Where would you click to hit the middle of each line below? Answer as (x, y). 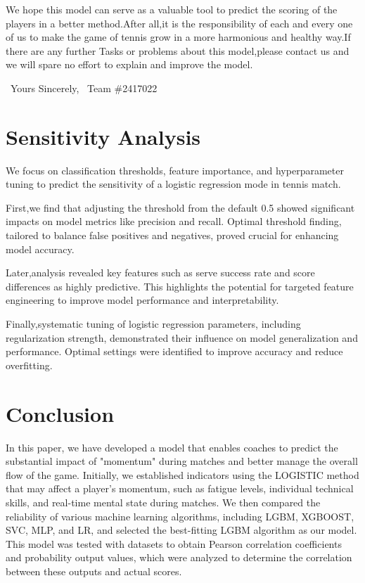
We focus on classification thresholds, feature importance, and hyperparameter (175, 170)
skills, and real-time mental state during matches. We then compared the (163, 502)
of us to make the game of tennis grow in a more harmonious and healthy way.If (178, 37)
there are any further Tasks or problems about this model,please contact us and (178, 50)
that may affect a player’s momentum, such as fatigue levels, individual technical (180, 488)
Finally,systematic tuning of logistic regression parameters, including (153, 324)
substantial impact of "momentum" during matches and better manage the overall (182, 461)
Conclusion (60, 413)
